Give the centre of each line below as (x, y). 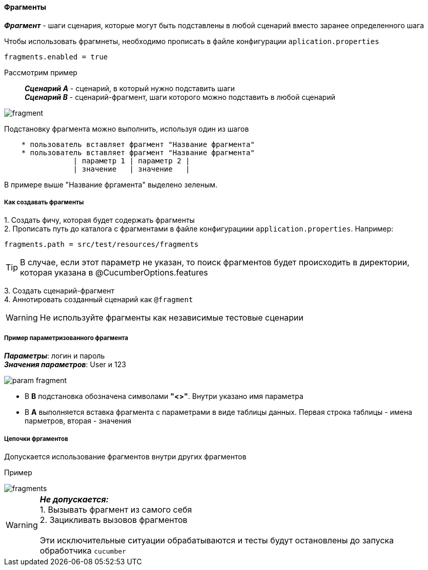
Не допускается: (74, 499)
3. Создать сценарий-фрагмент (59, 291)
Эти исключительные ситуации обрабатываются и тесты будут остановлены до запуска (217, 540)
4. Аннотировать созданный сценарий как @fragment (99, 300)
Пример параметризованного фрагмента (66, 338)
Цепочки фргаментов (36, 439)
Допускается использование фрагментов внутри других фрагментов (125, 456)
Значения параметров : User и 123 (65, 365)
